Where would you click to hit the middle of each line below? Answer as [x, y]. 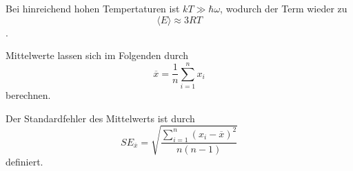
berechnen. [28, 94]
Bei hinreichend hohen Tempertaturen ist [93, 8]
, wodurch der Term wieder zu [284, 8]
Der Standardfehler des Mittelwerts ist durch [100, 118]
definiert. [24, 161]
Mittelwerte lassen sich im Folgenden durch [97, 55]
